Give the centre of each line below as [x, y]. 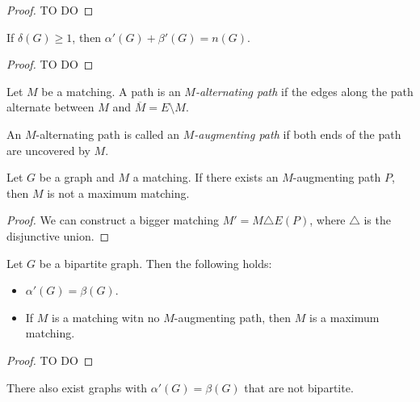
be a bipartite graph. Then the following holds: [155, 263]
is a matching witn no [106, 317]
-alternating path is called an [108, 134]
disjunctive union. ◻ [58, 235]
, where [328, 220]
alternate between [50, 107]
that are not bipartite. [299, 387]
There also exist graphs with [77, 387]
